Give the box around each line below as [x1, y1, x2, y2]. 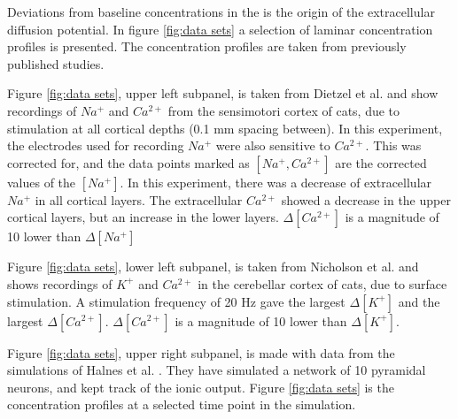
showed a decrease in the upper [281, 190, 451, 209]
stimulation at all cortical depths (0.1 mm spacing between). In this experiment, [7, 118, 443, 137]
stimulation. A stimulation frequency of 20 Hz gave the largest [7, 292, 345, 310]
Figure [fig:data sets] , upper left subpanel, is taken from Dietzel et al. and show [7, 84, 439, 103]
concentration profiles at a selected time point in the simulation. [7, 395, 356, 414]
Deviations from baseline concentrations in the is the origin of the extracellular [7, 3, 435, 20]
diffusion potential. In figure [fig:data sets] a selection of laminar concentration [7, 19, 433, 38]
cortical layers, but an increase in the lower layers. [7, 208, 279, 226]
